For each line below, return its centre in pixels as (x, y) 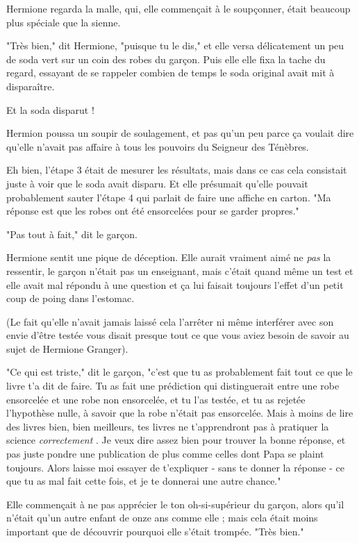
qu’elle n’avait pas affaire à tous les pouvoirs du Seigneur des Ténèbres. (158, 146)
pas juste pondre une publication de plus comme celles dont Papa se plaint (165, 454)
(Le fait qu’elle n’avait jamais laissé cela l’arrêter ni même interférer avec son (170, 321)
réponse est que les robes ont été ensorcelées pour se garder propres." (153, 211)
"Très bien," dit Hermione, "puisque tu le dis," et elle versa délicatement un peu (175, 45)
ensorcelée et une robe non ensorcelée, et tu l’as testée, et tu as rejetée (156, 399)
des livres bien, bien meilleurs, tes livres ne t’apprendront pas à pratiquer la (168, 426)
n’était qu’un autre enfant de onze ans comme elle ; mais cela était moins (162, 518)
